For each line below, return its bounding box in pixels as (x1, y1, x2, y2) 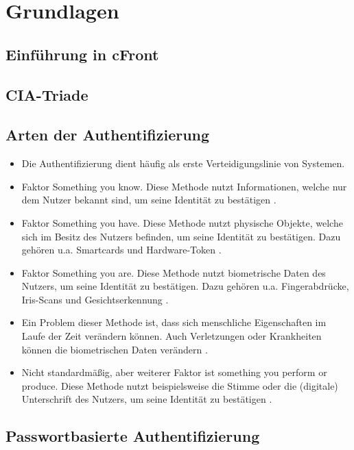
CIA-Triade (5, 84, 88, 105)
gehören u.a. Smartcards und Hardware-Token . (21, 242, 222, 257)
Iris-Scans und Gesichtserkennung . (21, 292, 169, 306)
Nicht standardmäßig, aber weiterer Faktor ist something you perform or (21, 365, 327, 379)
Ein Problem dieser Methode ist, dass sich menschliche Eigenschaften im (21, 315, 327, 329)
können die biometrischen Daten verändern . (21, 342, 208, 356)
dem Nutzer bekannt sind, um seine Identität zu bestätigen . (21, 192, 276, 207)
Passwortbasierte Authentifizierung (5, 425, 260, 447)
